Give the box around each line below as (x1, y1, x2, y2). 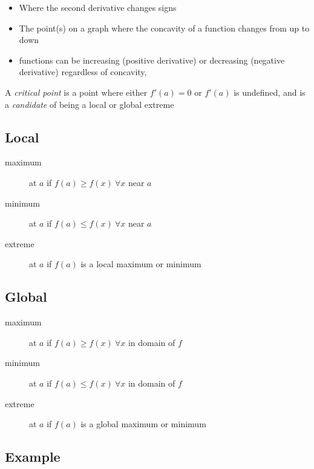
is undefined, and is (234, 85, 306, 98)
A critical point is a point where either (5, 85, 148, 98)
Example (5, 447, 61, 466)
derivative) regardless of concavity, (19, 65, 147, 78)
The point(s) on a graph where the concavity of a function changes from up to (19, 21, 310, 34)
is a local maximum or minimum (80, 258, 201, 270)
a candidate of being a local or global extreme (5, 98, 174, 110)
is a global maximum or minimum (80, 417, 206, 430)
